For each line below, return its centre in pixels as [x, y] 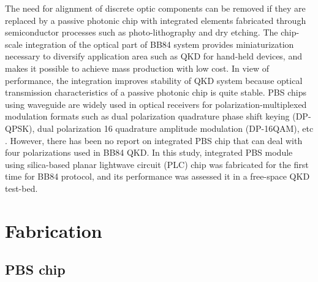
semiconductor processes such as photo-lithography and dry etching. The [142, 32]
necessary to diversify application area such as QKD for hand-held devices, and [153, 56]
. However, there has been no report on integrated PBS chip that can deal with [154, 140]
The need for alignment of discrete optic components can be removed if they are [155, 8]
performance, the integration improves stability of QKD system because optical [154, 80]
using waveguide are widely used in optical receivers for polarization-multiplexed [156, 104]
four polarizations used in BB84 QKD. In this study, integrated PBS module [149, 152]
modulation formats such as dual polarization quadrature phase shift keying [147, 116]
